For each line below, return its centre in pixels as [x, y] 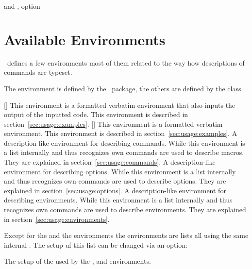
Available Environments [85, 39]
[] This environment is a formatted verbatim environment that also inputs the [120, 105]
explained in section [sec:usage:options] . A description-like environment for [115, 190]
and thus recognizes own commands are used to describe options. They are [115, 181]
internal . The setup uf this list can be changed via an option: [96, 244]
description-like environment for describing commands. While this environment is [125, 143]
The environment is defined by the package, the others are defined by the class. [124, 88]
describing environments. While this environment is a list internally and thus [118, 200]
